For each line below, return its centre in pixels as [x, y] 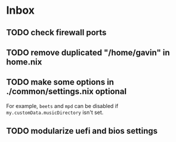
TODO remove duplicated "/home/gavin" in [88, 52]
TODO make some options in [60, 82]
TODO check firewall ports [56, 33]
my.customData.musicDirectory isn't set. [55, 112]
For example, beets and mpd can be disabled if [62, 106]
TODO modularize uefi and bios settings [82, 131]
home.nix [24, 62]
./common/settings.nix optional [67, 92]
